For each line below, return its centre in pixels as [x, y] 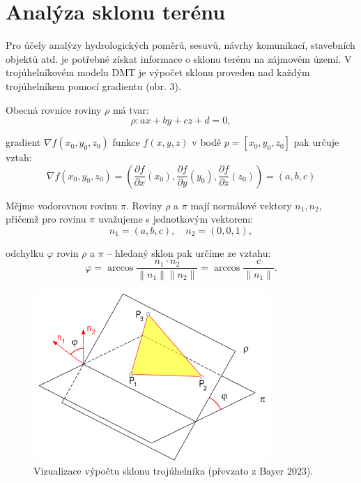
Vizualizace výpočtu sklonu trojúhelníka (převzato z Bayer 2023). [174, 471]
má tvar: [131, 109]
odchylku [25, 252]
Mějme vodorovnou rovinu [62, 205]
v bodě [206, 142]
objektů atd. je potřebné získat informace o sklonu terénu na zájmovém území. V [179, 58]
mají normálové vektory [241, 205]
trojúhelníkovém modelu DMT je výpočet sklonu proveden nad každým [158, 72]
